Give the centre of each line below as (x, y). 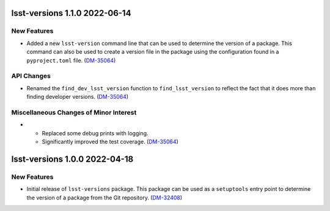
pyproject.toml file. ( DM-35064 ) (71, 60)
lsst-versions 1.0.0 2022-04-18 (72, 159)
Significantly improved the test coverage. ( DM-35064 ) (110, 141)
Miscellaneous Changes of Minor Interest (74, 112)
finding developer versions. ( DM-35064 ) (78, 97)
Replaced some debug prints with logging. (95, 133)
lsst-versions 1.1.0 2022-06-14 (71, 13)
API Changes (31, 76)
